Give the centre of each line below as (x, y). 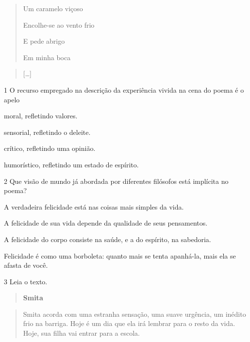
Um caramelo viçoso (53, 8)
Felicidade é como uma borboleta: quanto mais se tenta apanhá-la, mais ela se (120, 255)
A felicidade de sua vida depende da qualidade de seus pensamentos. (106, 223)
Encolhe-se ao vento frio (59, 24)
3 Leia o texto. (26, 281)
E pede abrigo (44, 41)
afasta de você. (26, 265)
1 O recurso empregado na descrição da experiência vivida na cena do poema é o (124, 90)
